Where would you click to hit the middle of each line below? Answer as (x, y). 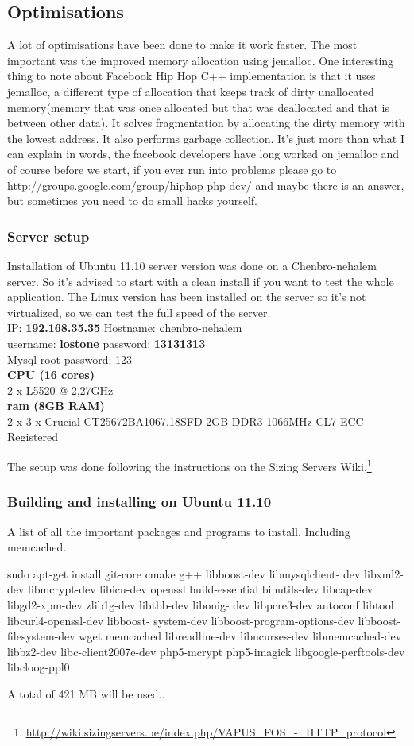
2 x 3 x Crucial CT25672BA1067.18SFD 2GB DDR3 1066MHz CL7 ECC (186, 421)
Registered (33, 437)
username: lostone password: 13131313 (106, 343)
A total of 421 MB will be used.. (86, 693)
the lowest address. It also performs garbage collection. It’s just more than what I (206, 138)
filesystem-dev (41, 636)
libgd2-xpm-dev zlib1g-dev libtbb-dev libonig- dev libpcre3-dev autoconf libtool (201, 604)
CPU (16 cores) (51, 375)
